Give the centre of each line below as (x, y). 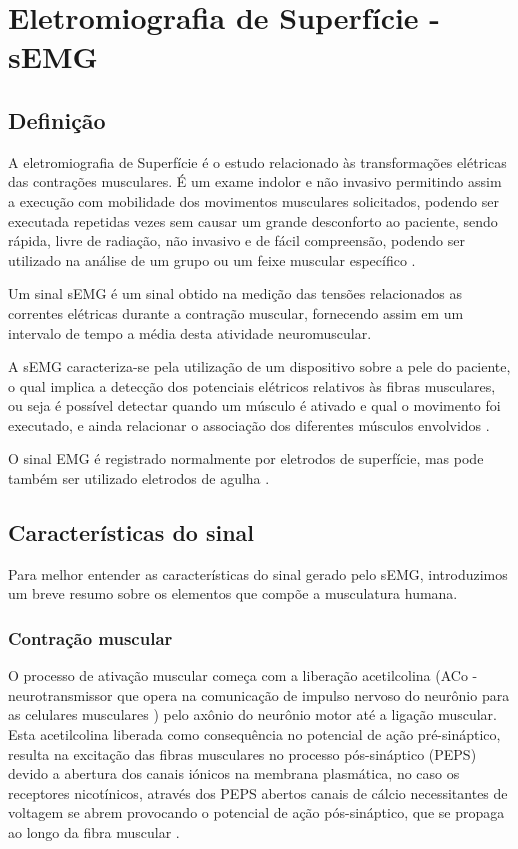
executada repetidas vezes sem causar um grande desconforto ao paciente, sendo (253, 220)
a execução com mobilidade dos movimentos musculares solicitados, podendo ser (253, 200)
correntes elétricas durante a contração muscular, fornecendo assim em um (236, 312)
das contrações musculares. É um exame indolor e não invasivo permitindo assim (255, 181)
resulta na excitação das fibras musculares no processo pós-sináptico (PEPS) (242, 753)
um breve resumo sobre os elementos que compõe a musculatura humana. (233, 593)
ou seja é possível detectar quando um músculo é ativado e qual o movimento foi (254, 405)
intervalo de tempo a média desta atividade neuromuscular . (190, 332)
